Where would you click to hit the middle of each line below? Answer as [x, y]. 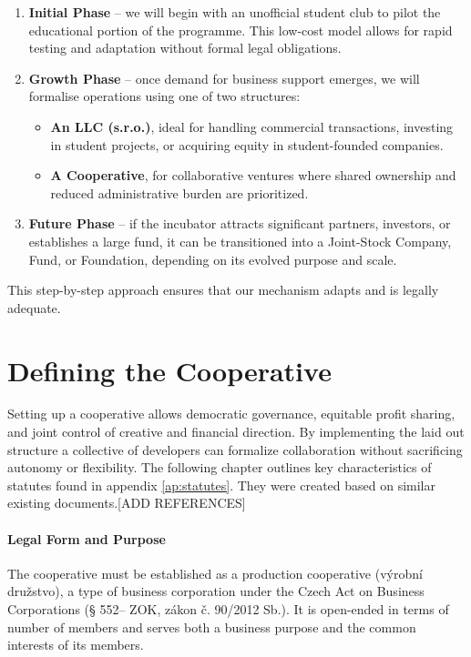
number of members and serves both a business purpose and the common [212, 627]
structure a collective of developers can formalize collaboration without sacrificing [235, 449]
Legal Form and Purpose [87, 538]
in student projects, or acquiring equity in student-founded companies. [247, 144]
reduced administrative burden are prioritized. [179, 192]
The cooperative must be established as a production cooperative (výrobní [215, 573]
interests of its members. [76, 645]
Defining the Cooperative [169, 370]
